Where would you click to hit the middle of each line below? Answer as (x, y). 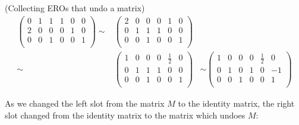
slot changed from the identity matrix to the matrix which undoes (125, 115)
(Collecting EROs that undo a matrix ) (75, 8)
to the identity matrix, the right (236, 103)
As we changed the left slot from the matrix (85, 103)
